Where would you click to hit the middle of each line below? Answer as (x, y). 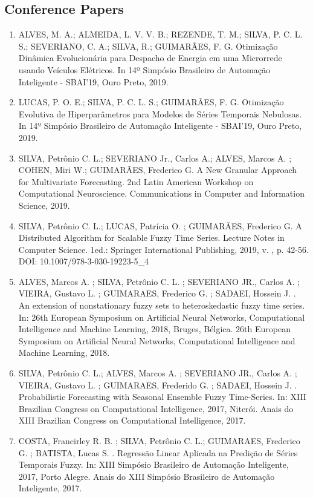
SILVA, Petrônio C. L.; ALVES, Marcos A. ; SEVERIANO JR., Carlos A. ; (158, 373)
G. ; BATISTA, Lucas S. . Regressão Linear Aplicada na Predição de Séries (158, 452)
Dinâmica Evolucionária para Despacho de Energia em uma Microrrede (150, 58)
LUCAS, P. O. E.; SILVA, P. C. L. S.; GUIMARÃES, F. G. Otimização (151, 102)
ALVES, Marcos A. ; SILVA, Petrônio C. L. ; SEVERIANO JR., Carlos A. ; (159, 281)
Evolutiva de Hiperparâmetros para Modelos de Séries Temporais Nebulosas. (160, 113)
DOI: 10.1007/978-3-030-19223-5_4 (84, 261)
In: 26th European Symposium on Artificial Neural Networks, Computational (162, 317)
